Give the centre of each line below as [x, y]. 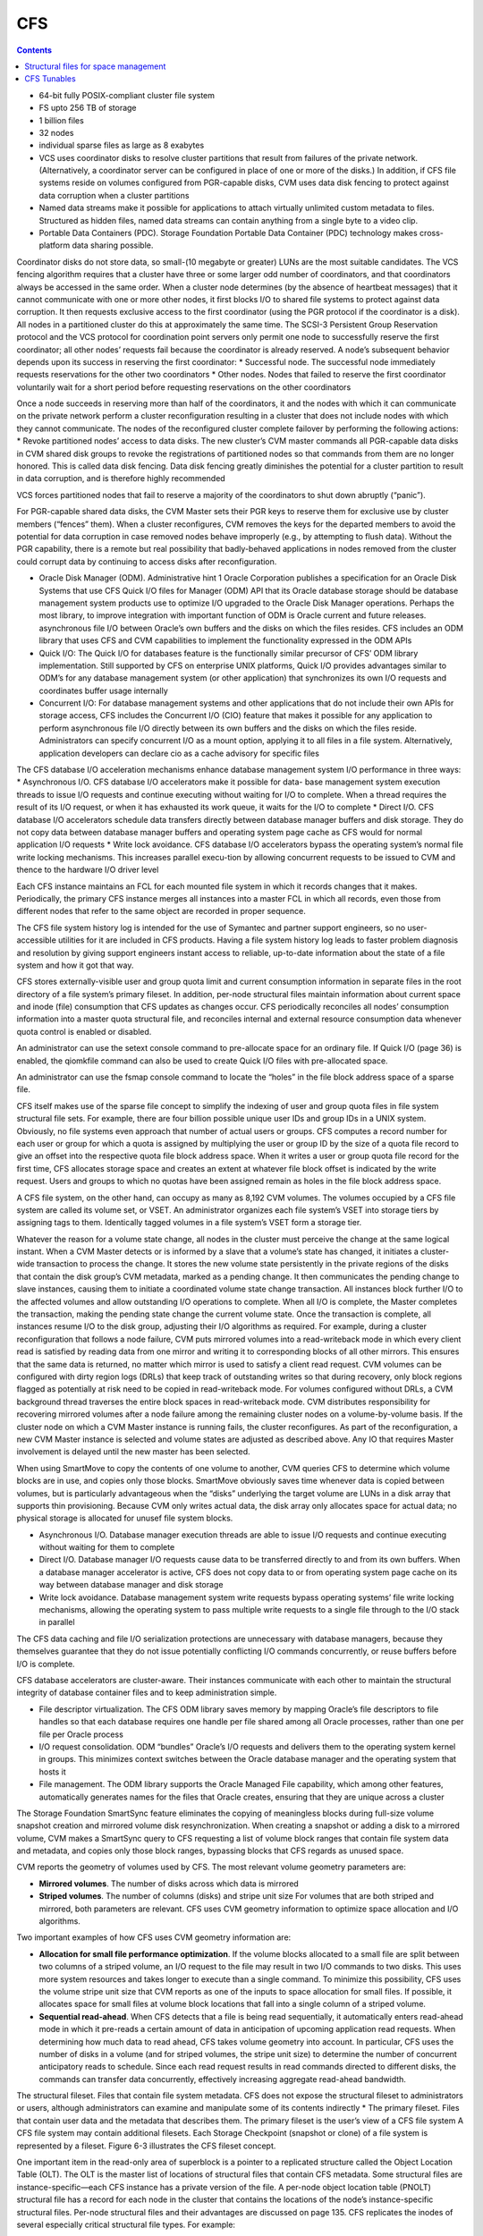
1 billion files [61, 120]
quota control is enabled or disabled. [84, 1031]
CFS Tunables [50, 79]
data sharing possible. [113, 245]
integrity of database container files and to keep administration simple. [147, 1693]
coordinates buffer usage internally [104, 690]
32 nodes [56, 132]
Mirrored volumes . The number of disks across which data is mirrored [169, 1884]
